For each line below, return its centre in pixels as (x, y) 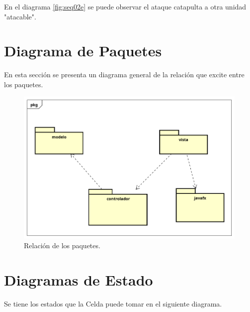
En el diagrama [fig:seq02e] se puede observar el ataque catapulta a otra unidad (125, 6)
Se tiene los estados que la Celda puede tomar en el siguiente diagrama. (113, 304)
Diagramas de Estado (79, 280)
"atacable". (20, 16)
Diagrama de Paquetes (83, 51)
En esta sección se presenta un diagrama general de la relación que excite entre (124, 75)
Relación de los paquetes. (62, 245)
